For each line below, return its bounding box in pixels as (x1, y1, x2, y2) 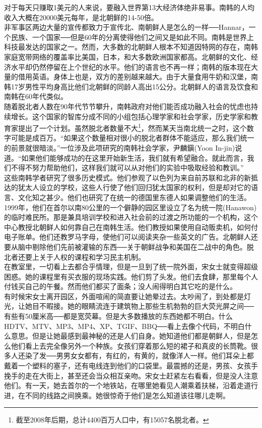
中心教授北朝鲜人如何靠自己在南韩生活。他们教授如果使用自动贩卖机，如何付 (4, 221, 258, 232)
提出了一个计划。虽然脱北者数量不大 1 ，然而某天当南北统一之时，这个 (18, 121, 247, 133)
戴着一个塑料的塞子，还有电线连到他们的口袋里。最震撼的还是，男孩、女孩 (4, 360, 251, 371)
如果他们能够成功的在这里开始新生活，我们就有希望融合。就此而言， (21, 152, 247, 163)
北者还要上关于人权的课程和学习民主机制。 (4, 251, 145, 262)
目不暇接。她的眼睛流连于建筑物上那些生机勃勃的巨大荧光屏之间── (32, 301, 254, 311)
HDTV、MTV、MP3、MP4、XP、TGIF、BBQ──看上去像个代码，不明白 (4, 320, 245, 331)
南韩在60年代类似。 (4, 91, 68, 102)
